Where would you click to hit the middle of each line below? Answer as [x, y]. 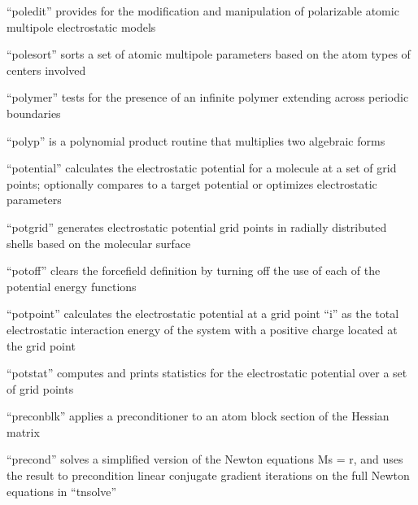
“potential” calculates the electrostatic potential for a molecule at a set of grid [202, 168]
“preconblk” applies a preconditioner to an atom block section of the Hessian [198, 416]
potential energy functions [72, 286]
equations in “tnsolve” [62, 491]
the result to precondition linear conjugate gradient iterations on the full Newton [208, 475]
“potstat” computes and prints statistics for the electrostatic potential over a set [207, 373]
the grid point [41, 345]
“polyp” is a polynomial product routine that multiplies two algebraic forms [196, 140]
